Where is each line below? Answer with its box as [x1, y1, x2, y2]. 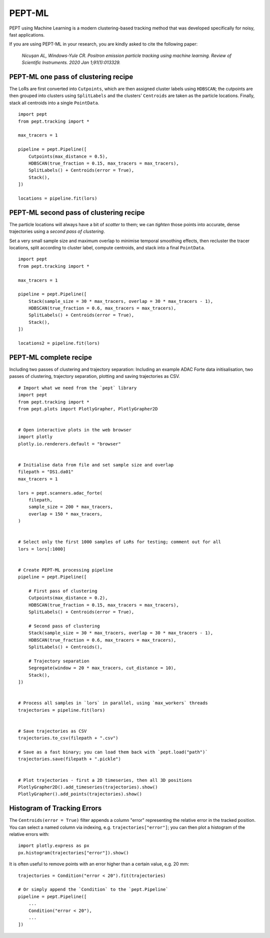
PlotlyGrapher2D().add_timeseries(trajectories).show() [18, 784, 158, 790]
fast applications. [9, 32, 45, 38]
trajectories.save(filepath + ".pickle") [18, 756, 121, 762]
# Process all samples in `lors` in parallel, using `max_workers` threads [18, 700, 208, 706]
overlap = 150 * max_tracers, [28, 511, 102, 517]
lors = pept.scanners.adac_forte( [18, 490, 102, 496]
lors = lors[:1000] [18, 546, 66, 552]
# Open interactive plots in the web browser [18, 427, 132, 433]
